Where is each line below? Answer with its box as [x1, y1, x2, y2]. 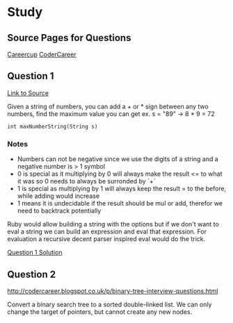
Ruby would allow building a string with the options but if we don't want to [7, 220, 219, 229]
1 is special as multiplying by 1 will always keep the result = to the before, [17, 185, 227, 193]
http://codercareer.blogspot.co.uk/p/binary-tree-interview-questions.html [7, 286, 218, 295]
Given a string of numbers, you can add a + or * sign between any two [7, 102, 209, 110]
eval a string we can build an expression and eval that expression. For [7, 227, 207, 236]
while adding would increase [17, 192, 99, 200]
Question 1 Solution [7, 248, 63, 257]
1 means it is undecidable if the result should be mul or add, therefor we [17, 199, 223, 208]
